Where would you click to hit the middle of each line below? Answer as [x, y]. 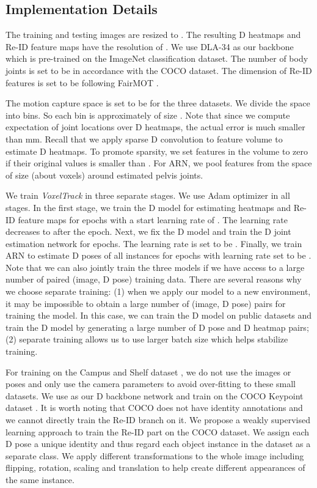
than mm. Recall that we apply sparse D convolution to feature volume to [144, 139]
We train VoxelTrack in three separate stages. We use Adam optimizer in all [148, 195]
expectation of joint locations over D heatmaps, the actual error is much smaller [155, 127]
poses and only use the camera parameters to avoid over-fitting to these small [151, 384]
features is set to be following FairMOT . [82, 82]
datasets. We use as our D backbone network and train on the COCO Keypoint [155, 395]
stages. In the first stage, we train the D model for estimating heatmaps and [148, 207]
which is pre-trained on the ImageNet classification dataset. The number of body [157, 58]
